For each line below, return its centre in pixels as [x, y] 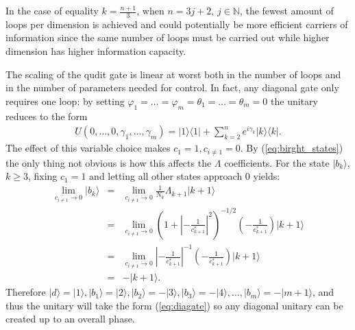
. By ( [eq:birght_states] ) [292, 148]
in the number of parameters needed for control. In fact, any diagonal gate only [172, 87]
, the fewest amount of [286, 10]
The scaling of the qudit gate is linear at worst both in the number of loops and [173, 74]
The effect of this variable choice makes [88, 148]
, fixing [42, 176]
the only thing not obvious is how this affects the [109, 162]
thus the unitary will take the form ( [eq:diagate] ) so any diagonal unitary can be [174, 305]
